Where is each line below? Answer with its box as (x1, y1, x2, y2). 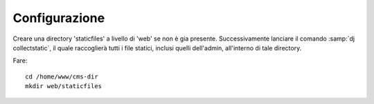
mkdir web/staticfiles (25, 83, 103, 90)
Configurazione (12, 10, 105, 25)
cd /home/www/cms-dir (25, 72, 98, 81)
